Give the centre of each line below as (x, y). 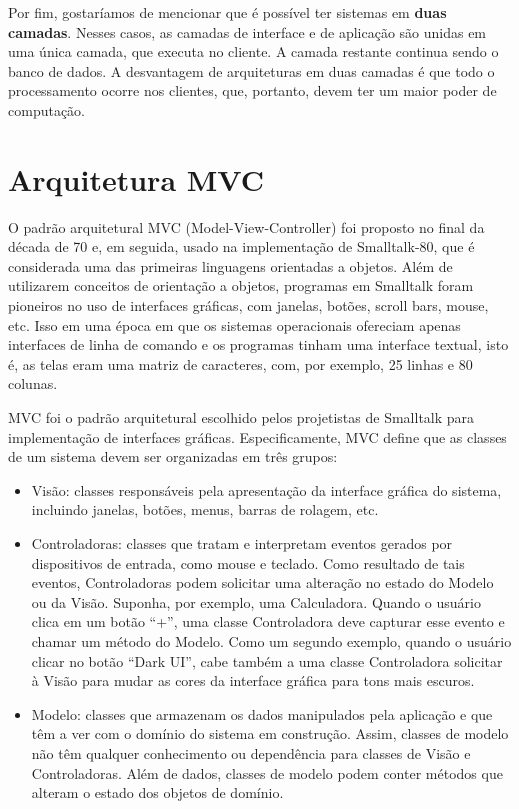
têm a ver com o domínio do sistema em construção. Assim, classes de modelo (270, 733)
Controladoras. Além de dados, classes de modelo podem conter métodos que (267, 772)
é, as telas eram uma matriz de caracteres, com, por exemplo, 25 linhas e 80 (240, 363)
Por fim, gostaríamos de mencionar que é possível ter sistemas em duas (227, 12)
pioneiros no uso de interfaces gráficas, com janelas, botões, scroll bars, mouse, (248, 305)
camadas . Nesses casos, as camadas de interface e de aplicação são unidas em (247, 31)
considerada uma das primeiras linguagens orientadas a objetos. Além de (230, 265)
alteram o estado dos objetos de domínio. (157, 792)
